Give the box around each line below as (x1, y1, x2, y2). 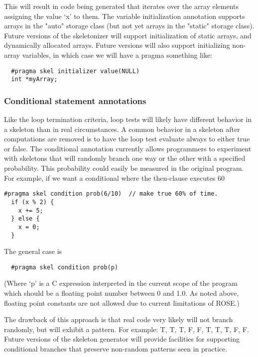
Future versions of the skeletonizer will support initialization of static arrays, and (4, 30, 252, 40)
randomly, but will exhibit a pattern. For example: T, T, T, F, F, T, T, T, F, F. (4, 324, 249, 334)
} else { (11, 215, 40, 223)
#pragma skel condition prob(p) (11, 263, 119, 271)
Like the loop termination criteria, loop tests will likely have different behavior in (4, 114, 252, 124)
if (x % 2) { (11, 198, 54, 206)
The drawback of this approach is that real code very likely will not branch (4, 314, 233, 325)
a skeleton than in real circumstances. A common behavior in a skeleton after (4, 123, 240, 134)
